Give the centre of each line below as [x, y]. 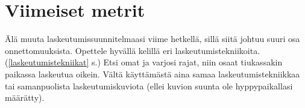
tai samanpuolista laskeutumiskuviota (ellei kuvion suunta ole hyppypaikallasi [149, 85]
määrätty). [25, 97]
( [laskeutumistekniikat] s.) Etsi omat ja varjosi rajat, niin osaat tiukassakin [144, 62]
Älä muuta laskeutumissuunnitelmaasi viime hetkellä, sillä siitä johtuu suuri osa [152, 39]
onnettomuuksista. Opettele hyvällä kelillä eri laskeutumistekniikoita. [133, 50]
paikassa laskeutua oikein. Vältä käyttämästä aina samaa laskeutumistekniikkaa [152, 73]
